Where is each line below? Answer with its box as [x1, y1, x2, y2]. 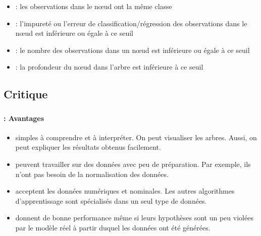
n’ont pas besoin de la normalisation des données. [15, 168, 169, 179]
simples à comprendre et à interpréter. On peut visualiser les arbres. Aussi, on [15, 132, 257, 142]
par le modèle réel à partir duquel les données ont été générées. [15, 222, 211, 232]
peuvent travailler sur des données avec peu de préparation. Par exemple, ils [15, 158, 251, 169]
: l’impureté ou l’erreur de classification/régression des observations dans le [15, 18, 247, 28]
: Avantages [4, 112, 44, 123]
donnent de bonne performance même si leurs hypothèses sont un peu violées [15, 212, 253, 223]
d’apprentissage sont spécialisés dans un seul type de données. [15, 195, 207, 206]
